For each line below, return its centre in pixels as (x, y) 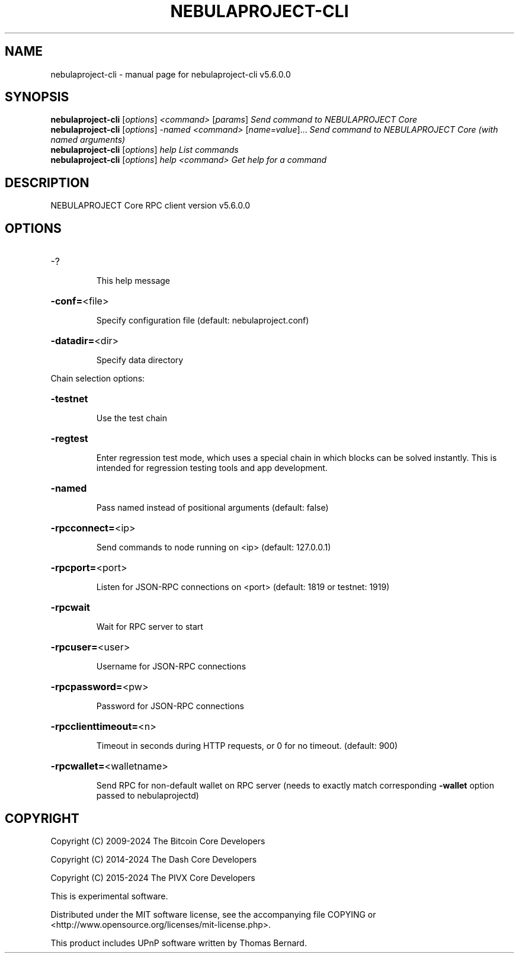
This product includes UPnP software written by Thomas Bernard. (179, 943)
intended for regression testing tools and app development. (212, 468)
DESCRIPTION (47, 182)
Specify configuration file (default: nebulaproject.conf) (203, 321)
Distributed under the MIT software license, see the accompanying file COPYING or (213, 914)
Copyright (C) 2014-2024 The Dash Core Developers (154, 859)
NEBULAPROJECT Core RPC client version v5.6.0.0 (150, 206)
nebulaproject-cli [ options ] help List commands (145, 150)
